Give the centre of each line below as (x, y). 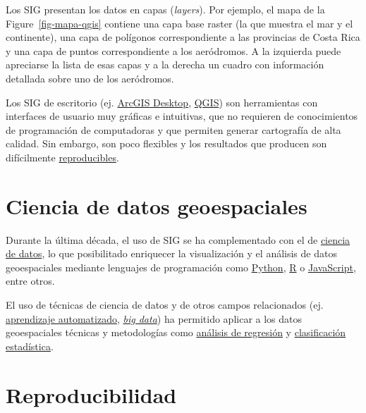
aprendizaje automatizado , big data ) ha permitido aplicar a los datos (154, 318)
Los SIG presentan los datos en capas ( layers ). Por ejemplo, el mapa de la (165, 9)
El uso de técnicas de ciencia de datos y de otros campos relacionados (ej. (165, 305)
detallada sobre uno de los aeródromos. (90, 78)
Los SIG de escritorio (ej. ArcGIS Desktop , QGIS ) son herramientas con (162, 102)
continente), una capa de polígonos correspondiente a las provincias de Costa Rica (183, 37)
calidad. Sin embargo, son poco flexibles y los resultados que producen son (166, 143)
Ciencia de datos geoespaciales (157, 205)
